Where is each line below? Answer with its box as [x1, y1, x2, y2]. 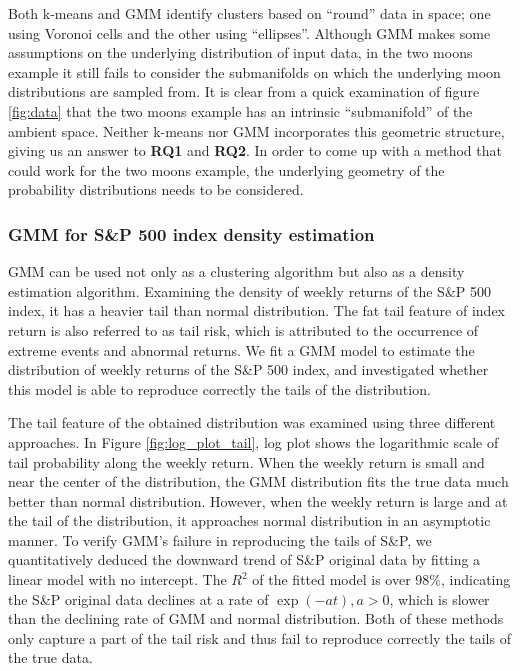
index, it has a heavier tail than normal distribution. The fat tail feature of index [8, 300, 505, 321]
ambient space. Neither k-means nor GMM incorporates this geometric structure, [8, 120, 505, 141]
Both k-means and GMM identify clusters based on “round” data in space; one [8, 3, 491, 23]
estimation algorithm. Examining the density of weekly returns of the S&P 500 [8, 280, 491, 301]
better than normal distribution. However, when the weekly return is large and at [8, 490, 508, 511]
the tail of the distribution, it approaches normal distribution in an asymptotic [8, 510, 491, 531]
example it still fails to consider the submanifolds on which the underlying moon [8, 61, 501, 82]
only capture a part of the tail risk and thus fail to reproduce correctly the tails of [8, 627, 511, 648]
